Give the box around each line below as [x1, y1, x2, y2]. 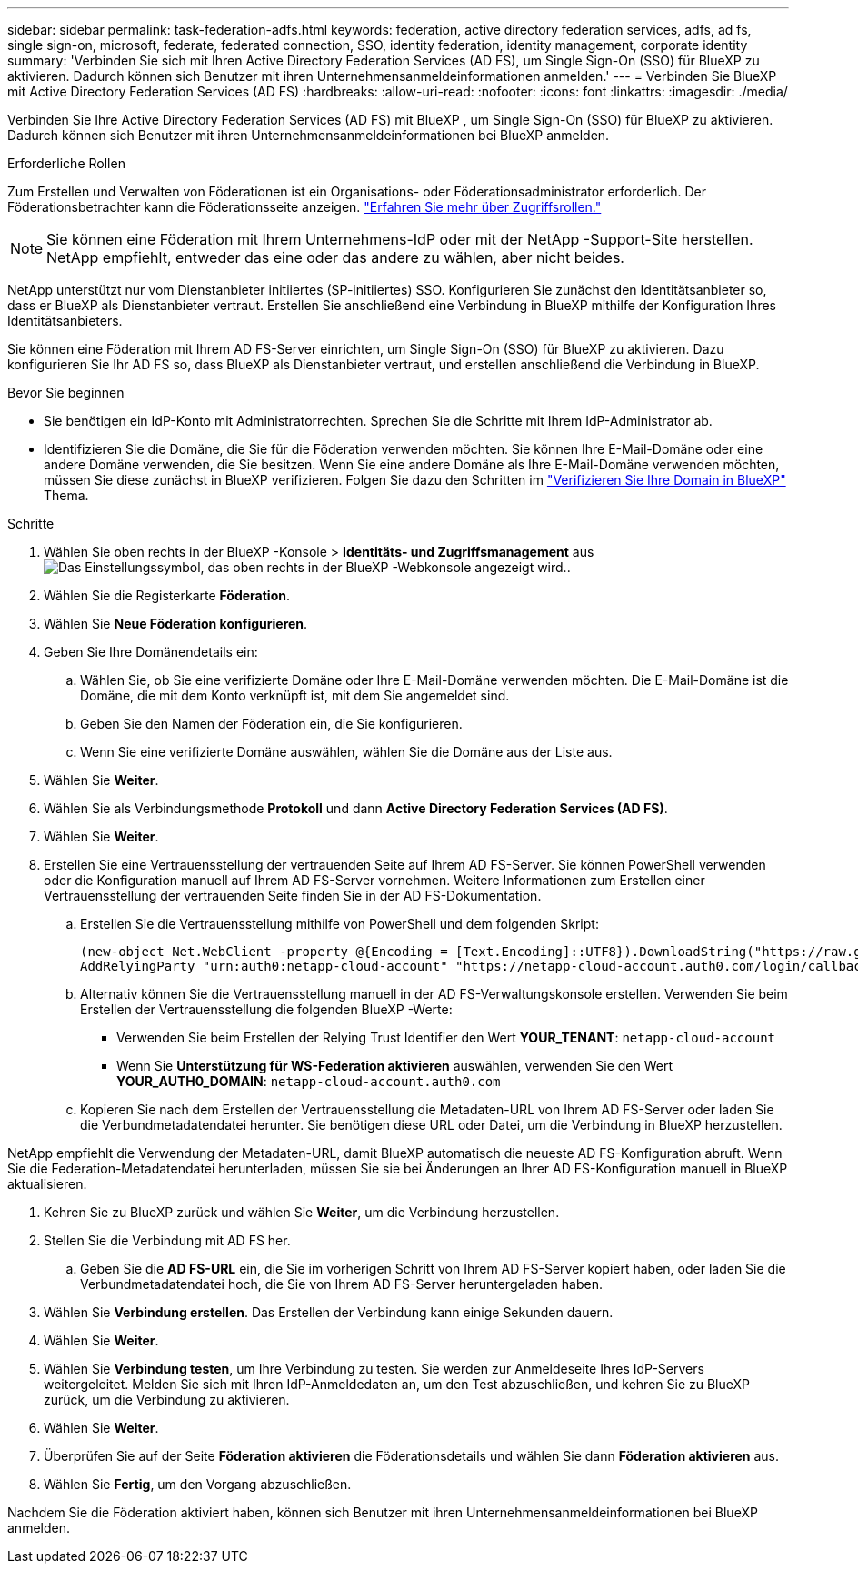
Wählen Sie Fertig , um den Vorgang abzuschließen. [44, 1476, 352, 1492]
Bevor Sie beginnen [7, 385, 125, 400]
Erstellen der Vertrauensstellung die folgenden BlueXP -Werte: [80, 1002, 453, 1017]
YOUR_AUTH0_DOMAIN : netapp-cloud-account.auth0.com [116, 1073, 501, 1089]
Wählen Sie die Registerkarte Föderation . [44, 588, 291, 603]
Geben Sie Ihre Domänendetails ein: [44, 644, 258, 660]
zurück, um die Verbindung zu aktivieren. [44, 1392, 290, 1407]
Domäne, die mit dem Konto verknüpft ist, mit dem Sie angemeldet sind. [80, 688, 510, 703]
